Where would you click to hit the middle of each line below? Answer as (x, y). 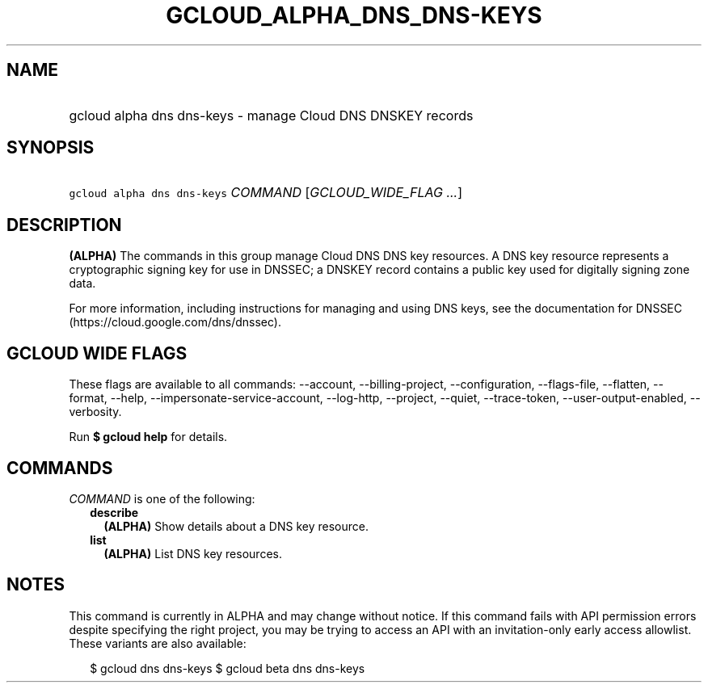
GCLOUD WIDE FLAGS (97, 353)
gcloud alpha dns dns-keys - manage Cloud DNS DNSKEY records (271, 115)
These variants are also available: (158, 643)
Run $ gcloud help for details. (148, 437)
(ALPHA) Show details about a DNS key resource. (236, 526)
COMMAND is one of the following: (162, 498)
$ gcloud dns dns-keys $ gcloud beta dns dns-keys (228, 668)
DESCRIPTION (64, 225)
